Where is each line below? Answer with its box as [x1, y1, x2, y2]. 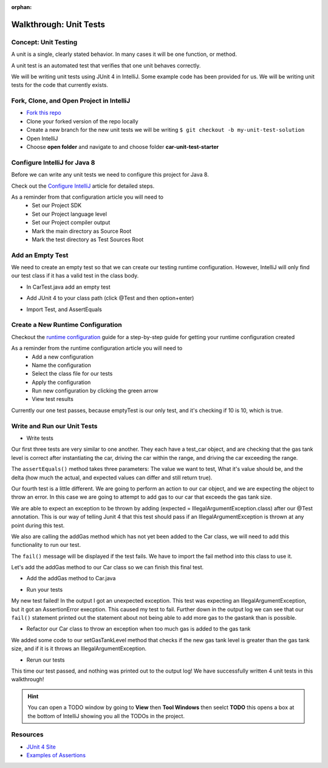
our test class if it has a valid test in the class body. [11, 272, 139, 279]
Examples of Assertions [26, 752, 86, 759]
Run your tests [26, 586, 63, 593]
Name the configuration [32, 362, 91, 369]
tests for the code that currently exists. [11, 81, 109, 89]
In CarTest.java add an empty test [26, 283, 111, 290]
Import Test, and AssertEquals [26, 306, 103, 313]
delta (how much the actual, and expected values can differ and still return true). [11, 474, 213, 481]
